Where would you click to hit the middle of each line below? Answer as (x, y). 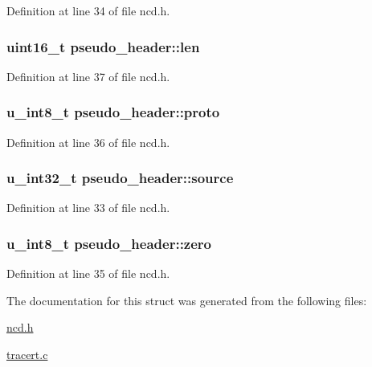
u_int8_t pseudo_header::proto (113, 112)
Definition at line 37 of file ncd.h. (88, 76)
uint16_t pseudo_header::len (103, 46)
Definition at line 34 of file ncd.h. (88, 10)
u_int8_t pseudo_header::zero (109, 243)
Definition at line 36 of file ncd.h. (88, 142)
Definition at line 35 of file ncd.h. (88, 273)
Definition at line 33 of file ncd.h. (88, 208)
